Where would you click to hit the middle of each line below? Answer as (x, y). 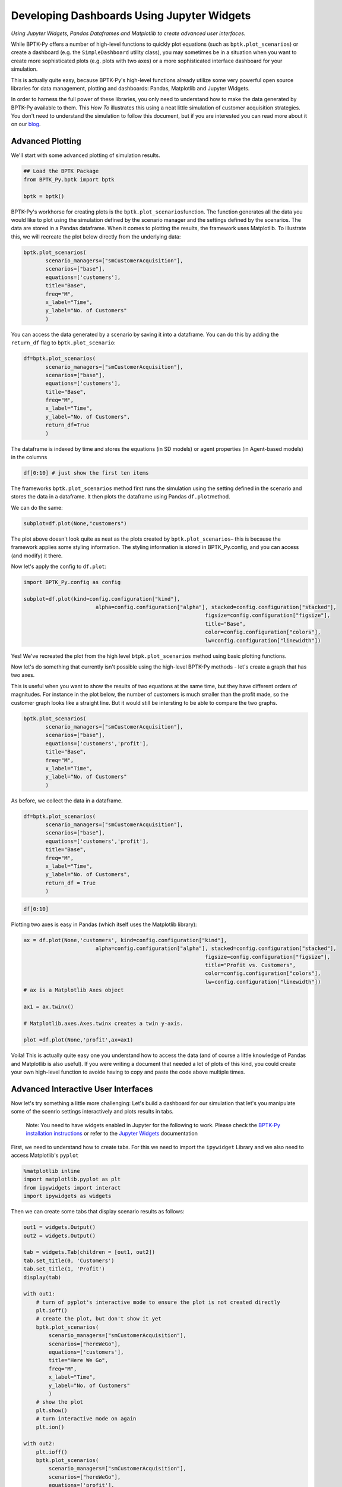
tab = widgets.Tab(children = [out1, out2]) (89, 1252)
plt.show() (52, 1410)
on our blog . (26, 124)
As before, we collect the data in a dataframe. (67, 801)
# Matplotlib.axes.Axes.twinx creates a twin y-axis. (103, 1023)
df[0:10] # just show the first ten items (86, 473)
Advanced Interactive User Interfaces (82, 1089)
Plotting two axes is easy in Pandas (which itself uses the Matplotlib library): (104, 924)
